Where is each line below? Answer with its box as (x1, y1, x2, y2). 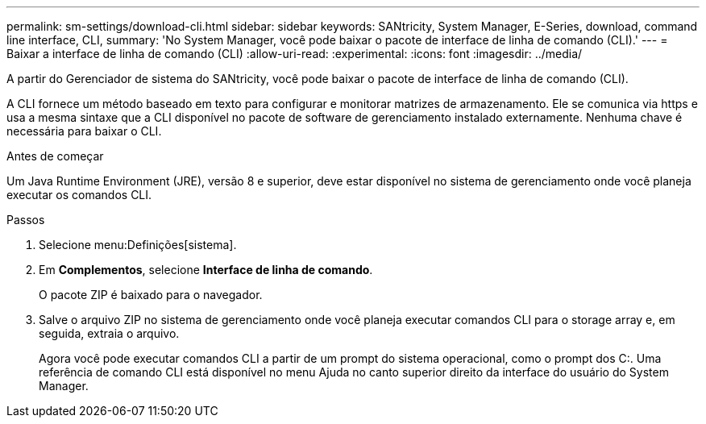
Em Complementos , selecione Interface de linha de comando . (39, 263, 373, 276)
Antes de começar (6, 149, 104, 163)
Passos (6, 213, 45, 227)
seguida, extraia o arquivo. (39, 326, 180, 340)
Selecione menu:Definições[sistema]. (39, 238, 237, 251)
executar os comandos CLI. (6, 188, 152, 202)
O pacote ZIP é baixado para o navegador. (39, 288, 263, 301)
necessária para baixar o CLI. (6, 124, 162, 138)
